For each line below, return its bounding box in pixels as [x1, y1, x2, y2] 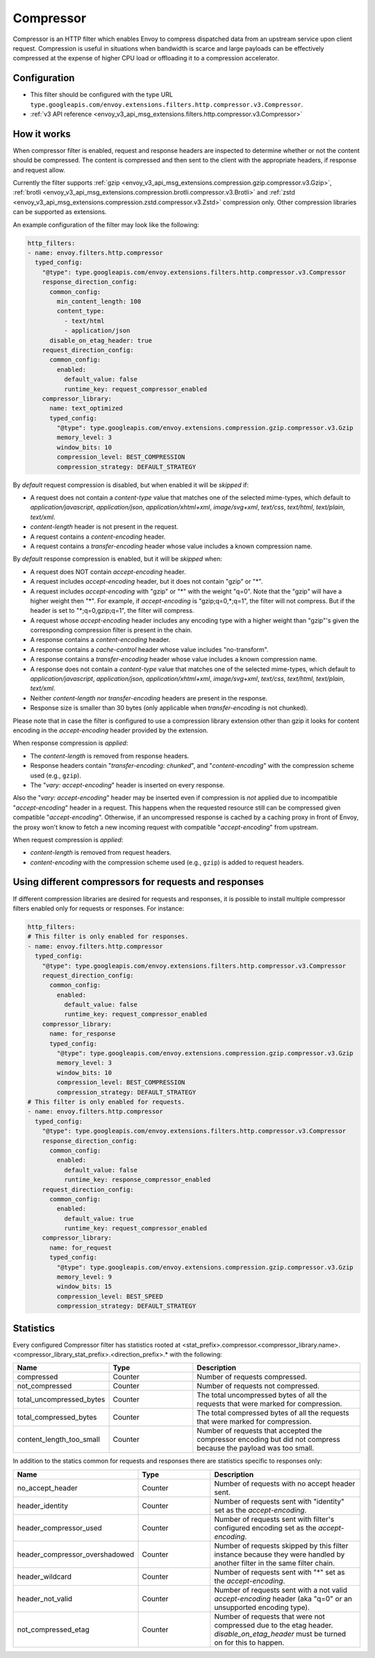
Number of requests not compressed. [197, 1381, 319, 1391]
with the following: [169, 1350, 222, 1359]
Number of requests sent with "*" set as [214, 1567, 345, 1577]
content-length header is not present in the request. [30, 523, 178, 531]
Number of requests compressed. [197, 1372, 308, 1382]
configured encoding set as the [214, 1522, 317, 1532]
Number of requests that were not [214, 1611, 326, 1621]
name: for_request [49, 1244, 112, 1251]
